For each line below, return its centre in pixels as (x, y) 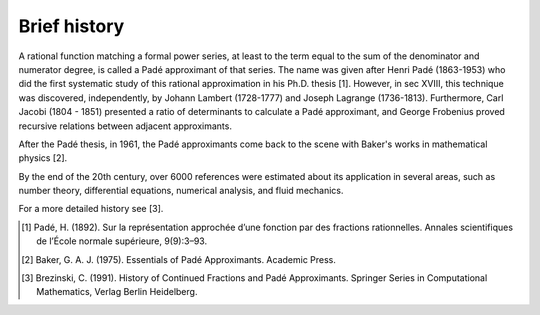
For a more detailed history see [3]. (91, 209)
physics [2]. (43, 158)
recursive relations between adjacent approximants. (125, 126)
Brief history (71, 26)
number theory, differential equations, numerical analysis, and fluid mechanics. (181, 191)
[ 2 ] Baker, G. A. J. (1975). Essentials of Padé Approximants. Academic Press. (179, 259)
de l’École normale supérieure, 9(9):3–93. (122, 241)
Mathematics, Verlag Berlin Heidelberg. (117, 292)
